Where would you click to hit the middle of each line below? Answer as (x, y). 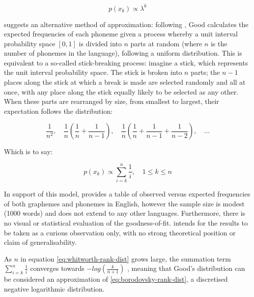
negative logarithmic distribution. (54, 288)
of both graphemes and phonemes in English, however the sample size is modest (124, 203)
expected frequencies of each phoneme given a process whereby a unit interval (121, 34)
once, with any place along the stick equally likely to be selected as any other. (121, 91)
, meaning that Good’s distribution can (186, 268)
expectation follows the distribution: (58, 111)
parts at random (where (166, 43)
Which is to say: (28, 151)
